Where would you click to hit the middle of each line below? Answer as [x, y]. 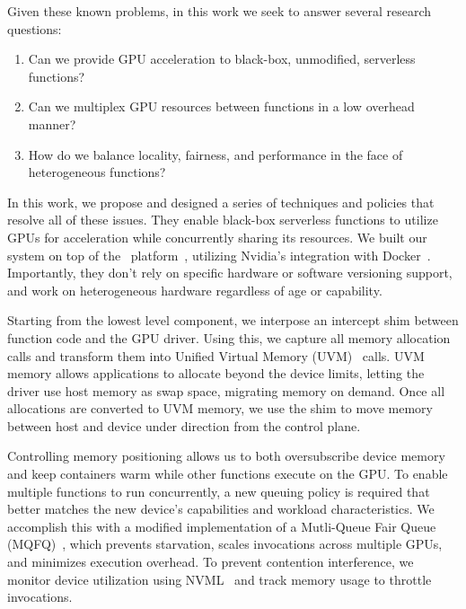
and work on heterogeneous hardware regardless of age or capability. [195, 290]
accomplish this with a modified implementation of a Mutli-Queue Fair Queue [222, 526]
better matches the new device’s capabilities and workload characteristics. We [221, 509]
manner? [52, 124]
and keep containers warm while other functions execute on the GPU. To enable [228, 474]
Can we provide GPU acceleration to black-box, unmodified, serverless [222, 59]
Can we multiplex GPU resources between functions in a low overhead [221, 106]
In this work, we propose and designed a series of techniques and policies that [221, 202]
